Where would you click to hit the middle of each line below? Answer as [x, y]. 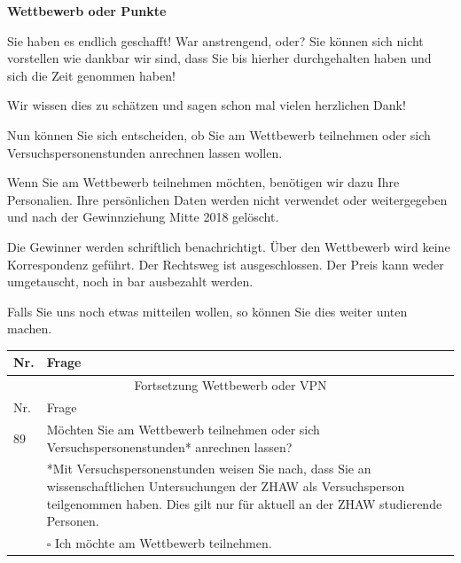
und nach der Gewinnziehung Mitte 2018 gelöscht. [143, 217]
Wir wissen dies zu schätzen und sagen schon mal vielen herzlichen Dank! [207, 105]
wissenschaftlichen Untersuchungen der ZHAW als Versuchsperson [226, 485]
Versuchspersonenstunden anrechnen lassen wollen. [145, 152]
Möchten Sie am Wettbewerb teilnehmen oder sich [183, 429]
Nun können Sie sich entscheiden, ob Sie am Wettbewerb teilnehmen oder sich [219, 134]
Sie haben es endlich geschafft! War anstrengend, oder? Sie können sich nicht [215, 40]
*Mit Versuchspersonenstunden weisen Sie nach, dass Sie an [209, 469]
